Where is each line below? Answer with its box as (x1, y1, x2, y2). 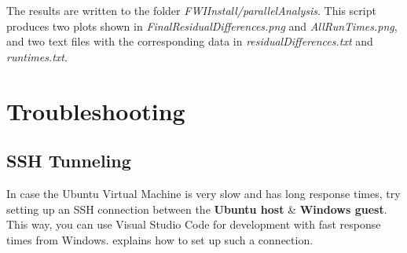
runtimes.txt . (6, 48, 68, 64)
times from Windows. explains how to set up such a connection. (6, 231, 313, 247)
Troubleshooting (6, 94, 185, 126)
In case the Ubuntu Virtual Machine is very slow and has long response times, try (6, 185, 401, 201)
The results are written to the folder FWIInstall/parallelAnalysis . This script (6, 2, 376, 18)
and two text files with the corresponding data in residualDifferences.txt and (6, 33, 373, 49)
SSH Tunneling (6, 148, 131, 173)
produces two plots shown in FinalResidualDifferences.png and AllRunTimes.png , (6, 17, 398, 34)
